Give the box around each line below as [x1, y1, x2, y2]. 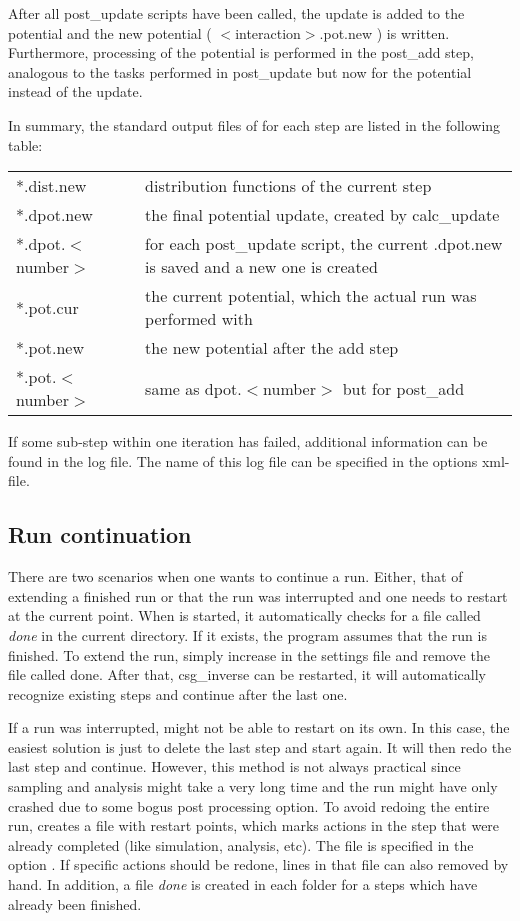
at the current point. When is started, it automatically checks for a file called [8, 605, 481, 626]
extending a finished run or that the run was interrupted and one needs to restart [8, 585, 508, 606]
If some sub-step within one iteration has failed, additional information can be [8, 431, 488, 452]
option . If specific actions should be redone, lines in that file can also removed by [8, 854, 509, 875]
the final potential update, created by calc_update [145, 203, 500, 227]
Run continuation [8, 519, 192, 550]
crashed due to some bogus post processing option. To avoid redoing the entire [8, 795, 490, 816]
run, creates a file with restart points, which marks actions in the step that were [8, 815, 500, 836]
